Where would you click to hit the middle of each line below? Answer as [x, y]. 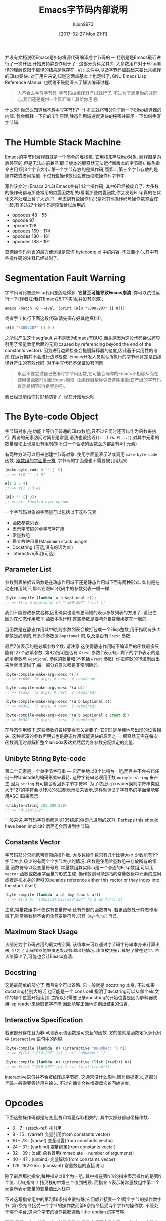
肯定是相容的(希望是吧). [41, 386]
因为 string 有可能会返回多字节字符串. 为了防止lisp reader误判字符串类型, [85, 784]
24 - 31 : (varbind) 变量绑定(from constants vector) [64, 1147]
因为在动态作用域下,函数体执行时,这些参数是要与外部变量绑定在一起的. [77, 619]
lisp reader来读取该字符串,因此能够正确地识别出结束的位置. [69, 1004]
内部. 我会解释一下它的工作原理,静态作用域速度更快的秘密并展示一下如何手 [81, 116]
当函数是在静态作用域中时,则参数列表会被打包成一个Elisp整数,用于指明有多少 [83, 629]
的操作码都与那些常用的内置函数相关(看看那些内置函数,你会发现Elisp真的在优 [83, 192]
